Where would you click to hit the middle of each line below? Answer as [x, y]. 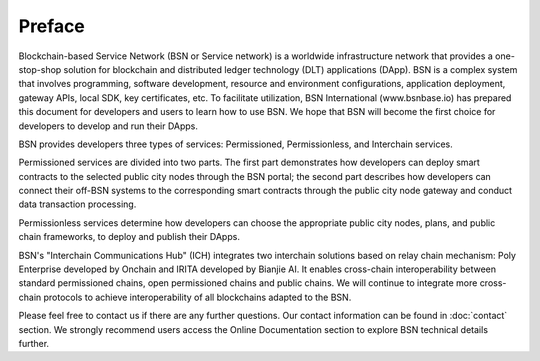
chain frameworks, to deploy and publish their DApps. [129, 237]
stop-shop [40, 69]
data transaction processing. [77, 204]
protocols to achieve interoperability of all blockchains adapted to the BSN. [197, 297]
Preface [51, 26]
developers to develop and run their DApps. [108, 126]
